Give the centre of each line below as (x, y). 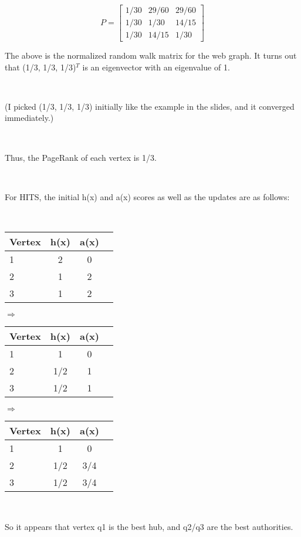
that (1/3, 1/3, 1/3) (40, 67)
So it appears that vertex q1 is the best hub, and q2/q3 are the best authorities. (149, 526)
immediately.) (29, 118)
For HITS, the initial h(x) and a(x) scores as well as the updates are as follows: (147, 196)
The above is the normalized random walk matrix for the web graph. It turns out (151, 55)
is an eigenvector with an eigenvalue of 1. (156, 67)
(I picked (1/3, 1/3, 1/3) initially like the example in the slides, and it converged (150, 106)
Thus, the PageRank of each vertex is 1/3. (81, 157)
